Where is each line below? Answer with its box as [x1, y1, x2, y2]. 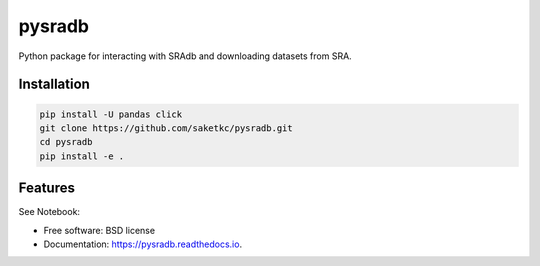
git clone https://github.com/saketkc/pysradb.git [39, 122, 294, 134]
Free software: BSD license [43, 224, 155, 236]
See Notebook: [18, 206, 80, 218]
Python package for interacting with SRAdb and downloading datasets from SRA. [18, 50, 352, 62]
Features [18, 180, 75, 197]
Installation [18, 76, 90, 93]
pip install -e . [39, 150, 125, 162]
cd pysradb [39, 136, 93, 148]
